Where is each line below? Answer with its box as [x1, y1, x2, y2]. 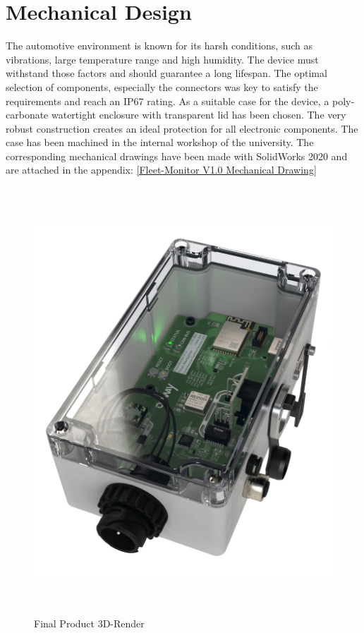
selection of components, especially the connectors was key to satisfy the [6, 79, 318, 94]
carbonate [6, 107, 49, 122]
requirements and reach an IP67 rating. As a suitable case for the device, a [6, 93, 329, 108]
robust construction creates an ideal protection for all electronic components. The [6, 121, 358, 135]
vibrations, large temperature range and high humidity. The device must [6, 52, 319, 66]
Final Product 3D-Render [34, 616, 145, 631]
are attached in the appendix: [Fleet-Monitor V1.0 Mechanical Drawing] [6, 162, 317, 177]
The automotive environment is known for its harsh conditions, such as [6, 38, 313, 53]
